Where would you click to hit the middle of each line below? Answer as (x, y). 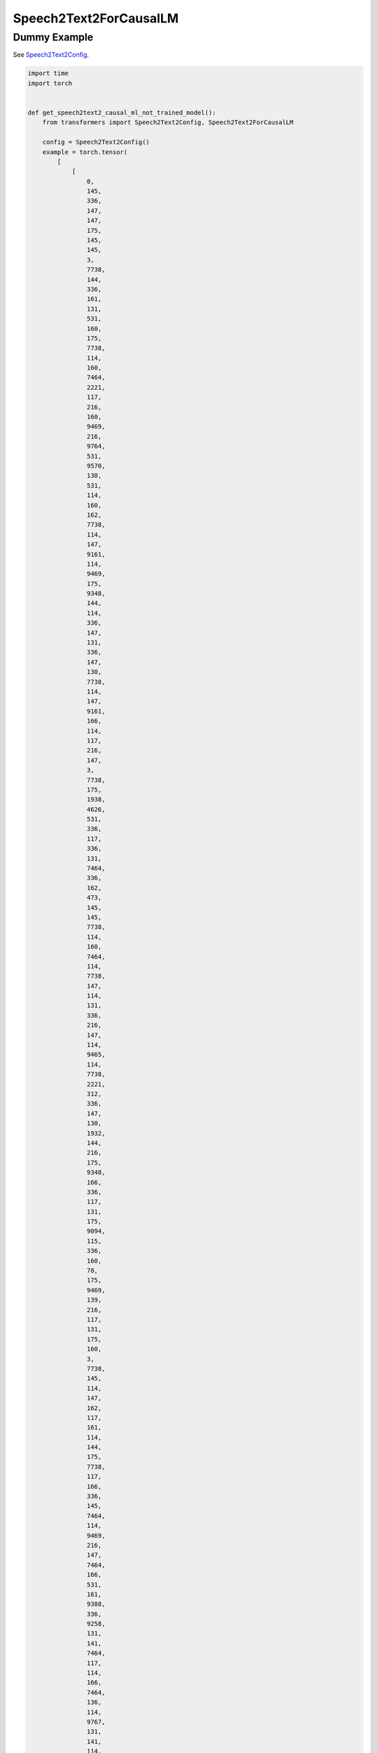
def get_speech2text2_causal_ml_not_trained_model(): (122, 113)
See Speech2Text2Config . (51, 55)
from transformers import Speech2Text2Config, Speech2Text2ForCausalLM (168, 122)
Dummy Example (53, 37)
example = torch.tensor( (85, 152)
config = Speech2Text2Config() (96, 142)
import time (48, 73)
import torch (50, 83)
